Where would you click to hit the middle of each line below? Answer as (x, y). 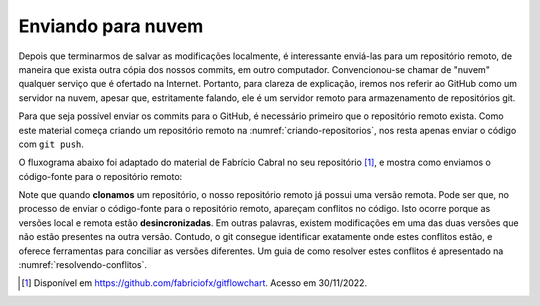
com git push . (51, 144)
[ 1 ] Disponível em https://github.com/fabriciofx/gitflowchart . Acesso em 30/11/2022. (194, 283)
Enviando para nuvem (111, 26)
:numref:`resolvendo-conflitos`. (83, 265)
